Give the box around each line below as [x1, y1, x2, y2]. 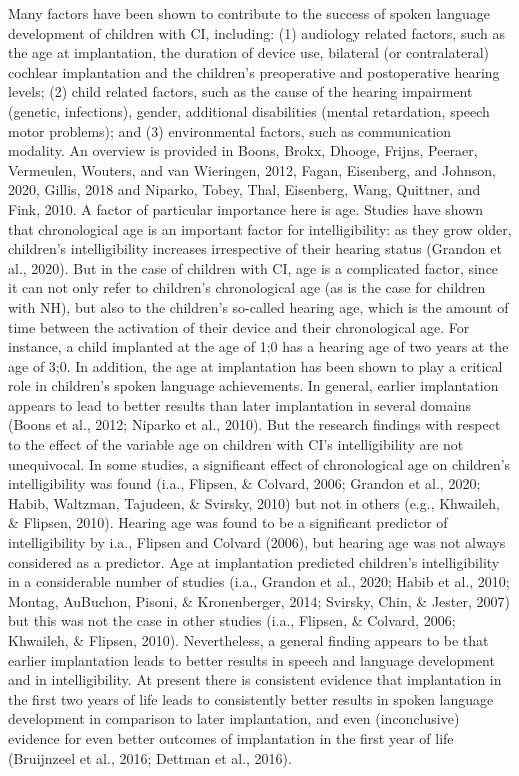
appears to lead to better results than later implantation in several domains [8, 394, 471, 415]
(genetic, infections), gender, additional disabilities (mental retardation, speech [8, 100, 490, 121]
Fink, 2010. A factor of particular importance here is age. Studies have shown [8, 198, 484, 219]
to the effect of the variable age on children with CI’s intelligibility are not [8, 434, 464, 455]
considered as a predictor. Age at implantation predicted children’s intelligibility [8, 551, 500, 572]
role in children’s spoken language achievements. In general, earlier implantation [8, 375, 499, 396]
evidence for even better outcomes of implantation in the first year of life [8, 727, 454, 748]
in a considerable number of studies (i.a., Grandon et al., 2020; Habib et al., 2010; [8, 571, 510, 592]
